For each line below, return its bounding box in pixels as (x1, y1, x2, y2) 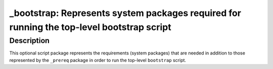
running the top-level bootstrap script (9, 21, 171, 32)
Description (9, 36, 50, 45)
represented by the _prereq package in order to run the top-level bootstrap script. (9, 57, 187, 63)
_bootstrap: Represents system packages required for (9, 7, 241, 18)
